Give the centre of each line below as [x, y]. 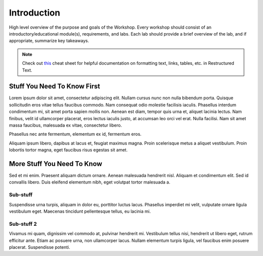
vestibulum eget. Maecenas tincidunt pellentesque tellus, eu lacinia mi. [80, 211]
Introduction [35, 13]
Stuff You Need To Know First [55, 86]
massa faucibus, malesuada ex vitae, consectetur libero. [66, 125]
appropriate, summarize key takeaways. [49, 41]
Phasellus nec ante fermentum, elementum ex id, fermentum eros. [75, 134]
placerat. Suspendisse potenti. [40, 247]
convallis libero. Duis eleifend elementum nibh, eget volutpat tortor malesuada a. [90, 182]
